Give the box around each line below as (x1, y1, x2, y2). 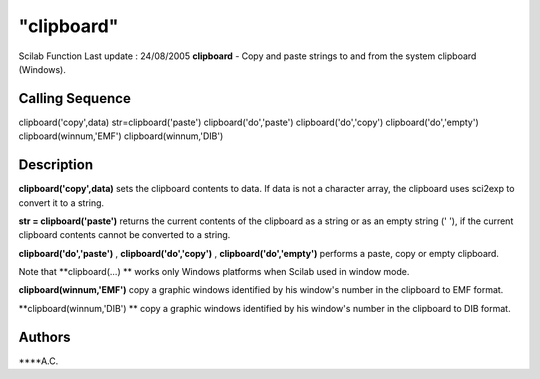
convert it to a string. (18, 196, 105, 209)
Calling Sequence (18, 90, 132, 107)
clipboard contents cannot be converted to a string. (18, 229, 231, 241)
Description (18, 156, 94, 174)
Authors (18, 328, 71, 345)
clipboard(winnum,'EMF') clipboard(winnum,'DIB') (18, 130, 224, 142)
